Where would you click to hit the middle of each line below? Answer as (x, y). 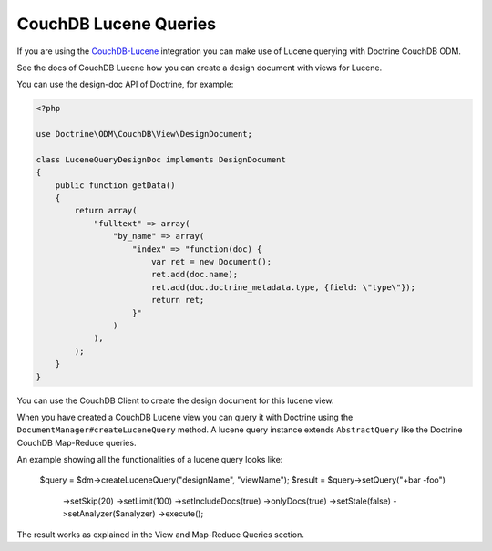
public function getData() (116, 185)
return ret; (178, 300)
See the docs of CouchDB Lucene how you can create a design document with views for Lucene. (200, 68)
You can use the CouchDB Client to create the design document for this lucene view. (175, 400)
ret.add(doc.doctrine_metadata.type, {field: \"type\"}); (283, 287)
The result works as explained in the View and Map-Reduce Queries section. (160, 535)
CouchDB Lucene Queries (117, 24)
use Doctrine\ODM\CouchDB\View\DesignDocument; (144, 134)
